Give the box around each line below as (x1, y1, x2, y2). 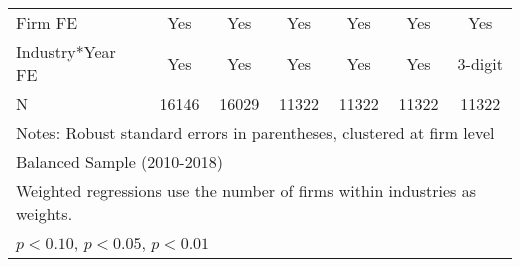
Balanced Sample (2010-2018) (16, 150, 223, 173)
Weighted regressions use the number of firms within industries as (16, 179, 477, 202)
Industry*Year (16, 40, 116, 63)
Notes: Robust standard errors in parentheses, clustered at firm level (16, 121, 495, 144)
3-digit (457, 51, 503, 75)
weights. (16, 202, 73, 225)
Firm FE (16, 11, 78, 34)
